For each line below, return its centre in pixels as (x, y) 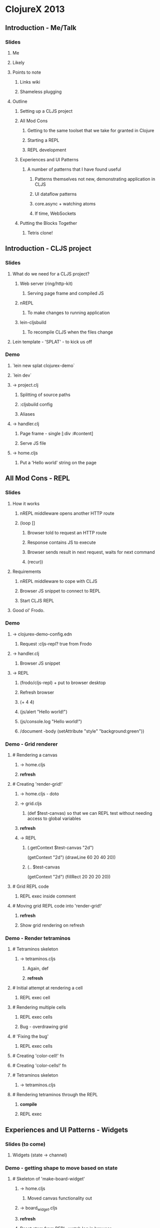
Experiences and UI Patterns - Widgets (67, 1130)
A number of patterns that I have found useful (74, 169)
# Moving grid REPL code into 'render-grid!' (57, 906)
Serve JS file (33, 443)
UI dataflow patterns (56, 194)
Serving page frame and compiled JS (66, 293)
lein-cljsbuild (33, 322)
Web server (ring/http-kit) (46, 283)
